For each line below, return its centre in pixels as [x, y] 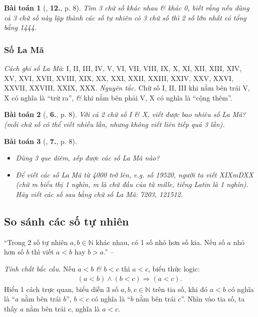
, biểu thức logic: [174, 268]
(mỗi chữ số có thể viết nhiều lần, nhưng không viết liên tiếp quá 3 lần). [115, 124]
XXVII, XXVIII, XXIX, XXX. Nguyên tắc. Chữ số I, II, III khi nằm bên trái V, [127, 88]
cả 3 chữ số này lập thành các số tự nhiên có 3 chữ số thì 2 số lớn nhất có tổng [125, 17]
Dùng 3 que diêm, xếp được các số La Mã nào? [88, 158]
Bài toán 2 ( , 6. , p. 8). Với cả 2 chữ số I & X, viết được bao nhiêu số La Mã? [125, 114]
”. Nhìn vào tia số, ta [213, 299]
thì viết [43, 252]
